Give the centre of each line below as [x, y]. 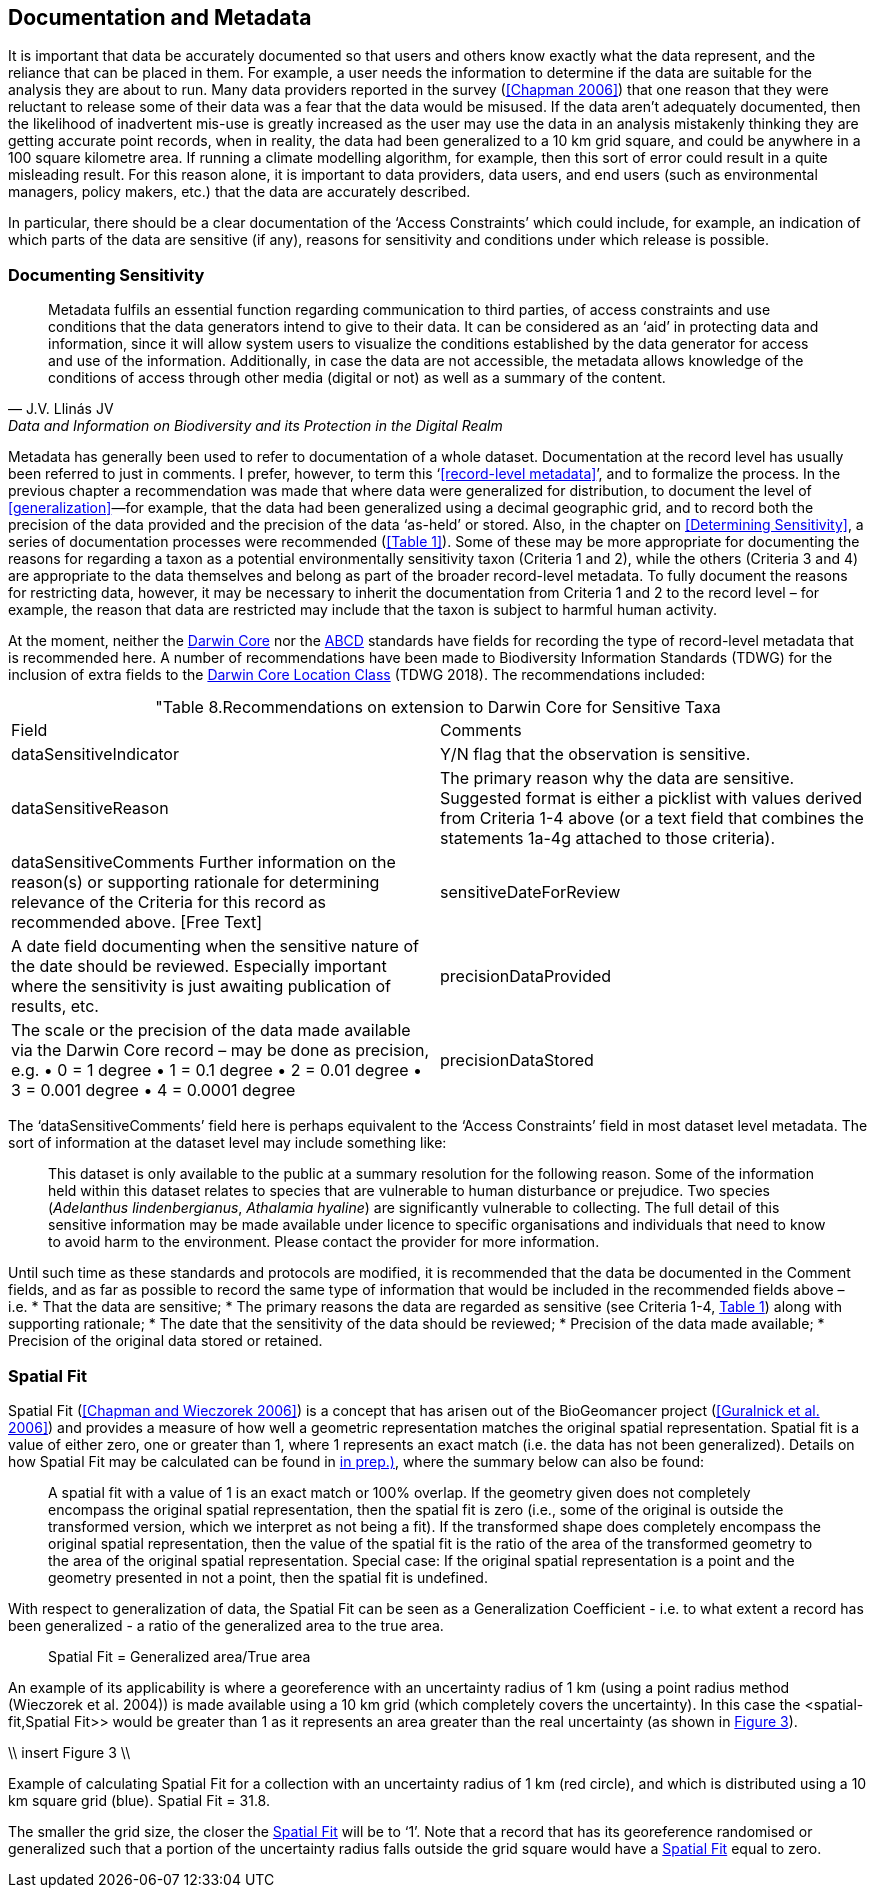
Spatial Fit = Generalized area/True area [179, 1656]
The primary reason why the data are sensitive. [617, 778]
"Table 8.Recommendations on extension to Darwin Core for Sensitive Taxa [438, 707]
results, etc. [55, 1006]
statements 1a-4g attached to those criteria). [608, 838]
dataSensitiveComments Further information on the [203, 862]
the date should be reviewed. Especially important [199, 966]
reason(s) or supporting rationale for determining [195, 882]
